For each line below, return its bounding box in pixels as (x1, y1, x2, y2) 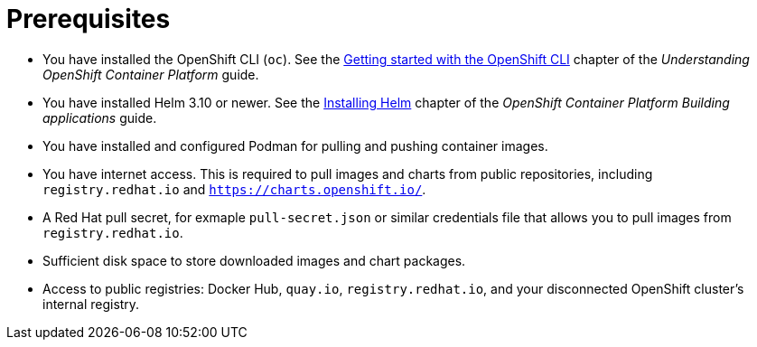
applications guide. (42, 109, 157, 126)
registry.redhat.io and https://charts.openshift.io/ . (42, 181, 426, 197)
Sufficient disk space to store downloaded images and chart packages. (42, 252, 466, 268)
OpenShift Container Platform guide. (42, 66, 259, 82)
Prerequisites (6, 4, 171, 34)
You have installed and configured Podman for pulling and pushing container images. (42, 137, 548, 154)
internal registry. (42, 295, 140, 312)
